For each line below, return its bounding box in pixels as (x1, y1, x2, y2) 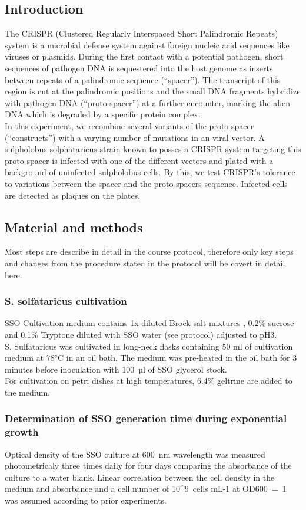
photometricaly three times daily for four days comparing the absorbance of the (5, 459, 292, 472)
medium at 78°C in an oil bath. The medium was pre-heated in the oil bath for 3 (5, 351, 297, 364)
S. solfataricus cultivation (5, 294, 127, 308)
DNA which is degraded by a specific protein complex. (5, 108, 201, 120)
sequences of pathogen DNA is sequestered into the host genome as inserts (5, 61, 273, 74)
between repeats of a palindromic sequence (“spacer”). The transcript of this (5, 73, 281, 85)
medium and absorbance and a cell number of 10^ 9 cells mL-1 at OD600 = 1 (5, 482, 287, 495)
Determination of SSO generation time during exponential (5, 411, 287, 426)
